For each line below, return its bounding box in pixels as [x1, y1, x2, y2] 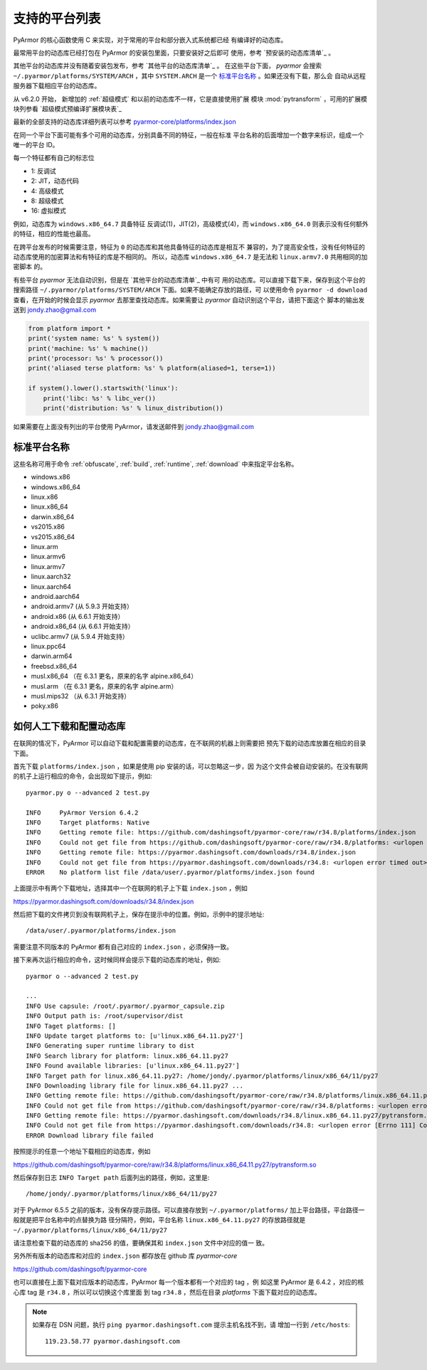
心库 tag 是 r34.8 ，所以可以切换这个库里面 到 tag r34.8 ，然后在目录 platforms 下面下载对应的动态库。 [13, 1287, 322, 1296]
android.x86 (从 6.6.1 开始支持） [31, 612, 125, 620]
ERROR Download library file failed [26, 1131, 154, 1140]
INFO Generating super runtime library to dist [26, 1042, 195, 1050]
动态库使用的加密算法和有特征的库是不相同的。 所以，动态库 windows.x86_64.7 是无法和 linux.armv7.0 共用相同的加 [13, 253, 368, 261]
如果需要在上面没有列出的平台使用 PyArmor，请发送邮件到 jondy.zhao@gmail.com [13, 423, 254, 431]
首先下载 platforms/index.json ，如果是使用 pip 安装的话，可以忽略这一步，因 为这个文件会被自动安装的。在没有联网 [13, 762, 368, 770]
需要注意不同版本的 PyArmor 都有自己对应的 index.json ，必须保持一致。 [13, 942, 233, 951]
